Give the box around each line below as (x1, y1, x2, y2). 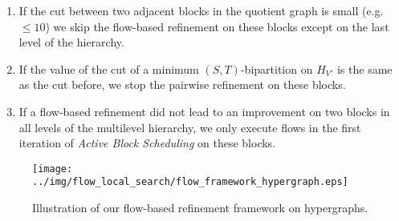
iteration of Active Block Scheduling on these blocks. (18, 135, 276, 151)
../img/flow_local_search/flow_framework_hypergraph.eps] (32, 176, 348, 188)
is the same (336, 60, 393, 77)
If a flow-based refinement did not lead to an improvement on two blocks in (18, 102, 390, 119)
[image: (32, 163, 73, 175)
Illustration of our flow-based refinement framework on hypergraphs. (32, 199, 368, 216)
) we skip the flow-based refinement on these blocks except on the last (45, 18, 389, 34)
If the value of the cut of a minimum (18, 60, 199, 77)
